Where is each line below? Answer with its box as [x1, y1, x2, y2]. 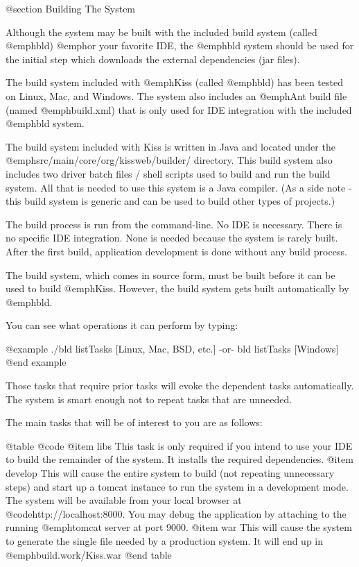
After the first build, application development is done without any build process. [6, 244, 347, 258]
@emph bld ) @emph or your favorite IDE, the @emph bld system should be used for [6, 38, 354, 53]
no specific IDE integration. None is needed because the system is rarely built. [6, 230, 338, 245]
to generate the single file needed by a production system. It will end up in [6, 534, 324, 548]
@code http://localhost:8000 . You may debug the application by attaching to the [6, 506, 347, 521]
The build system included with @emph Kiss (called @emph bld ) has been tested [6, 75, 343, 90]
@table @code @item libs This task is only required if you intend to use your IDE [6, 438, 353, 452]
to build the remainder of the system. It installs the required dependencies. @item [6, 452, 353, 466]
